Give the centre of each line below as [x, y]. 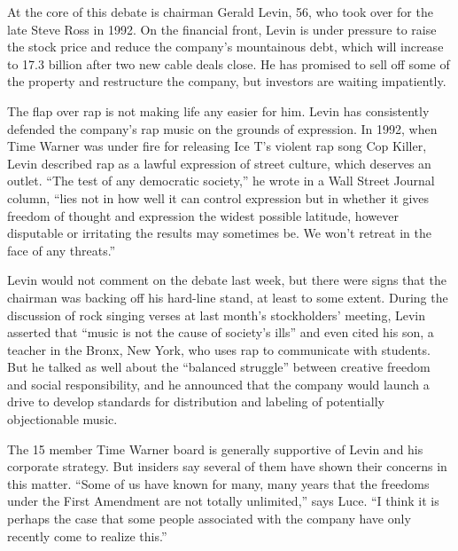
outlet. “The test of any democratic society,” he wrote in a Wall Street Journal [221, 181]
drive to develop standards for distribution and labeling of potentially [196, 401]
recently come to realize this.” [87, 535]
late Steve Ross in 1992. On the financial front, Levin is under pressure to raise [222, 29]
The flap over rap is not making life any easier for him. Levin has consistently [218, 110]
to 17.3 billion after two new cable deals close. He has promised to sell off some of [229, 63]
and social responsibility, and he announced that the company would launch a [218, 384]
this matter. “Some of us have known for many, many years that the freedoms [218, 483]
